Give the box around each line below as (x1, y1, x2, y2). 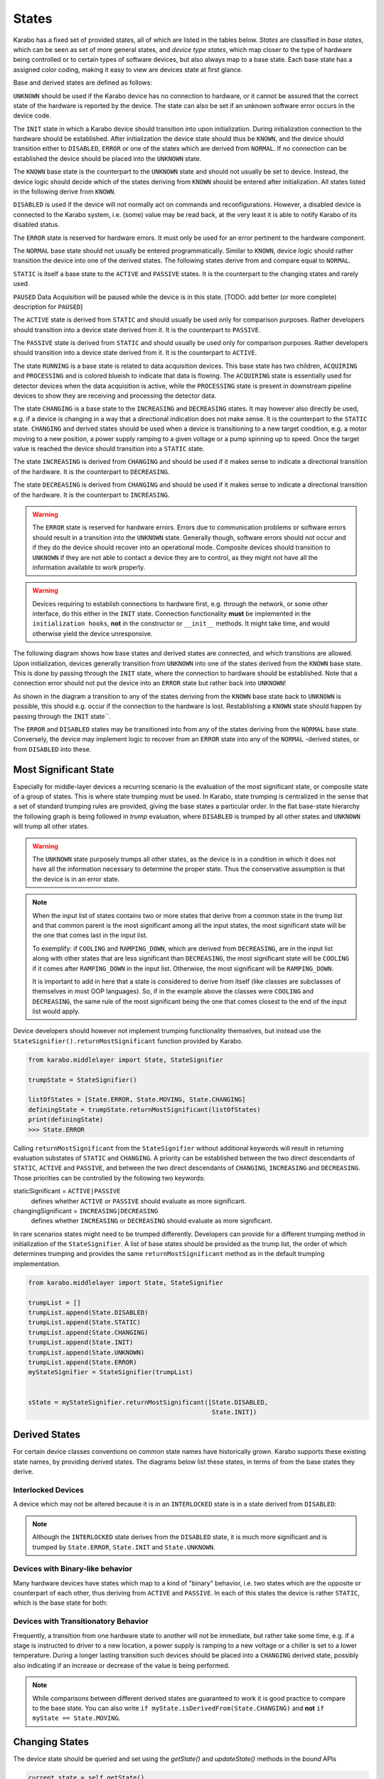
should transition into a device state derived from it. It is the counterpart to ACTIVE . (13, 349, 257, 357)
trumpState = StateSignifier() (28, 1075, 138, 1084)
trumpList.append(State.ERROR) (28, 1358, 138, 1366)
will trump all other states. (13, 822, 89, 830)
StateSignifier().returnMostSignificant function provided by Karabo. (13, 1036, 243, 1045)
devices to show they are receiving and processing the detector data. (13, 391, 217, 400)
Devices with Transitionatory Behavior (13, 1616, 149, 1626)
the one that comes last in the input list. (32, 931, 148, 939)
